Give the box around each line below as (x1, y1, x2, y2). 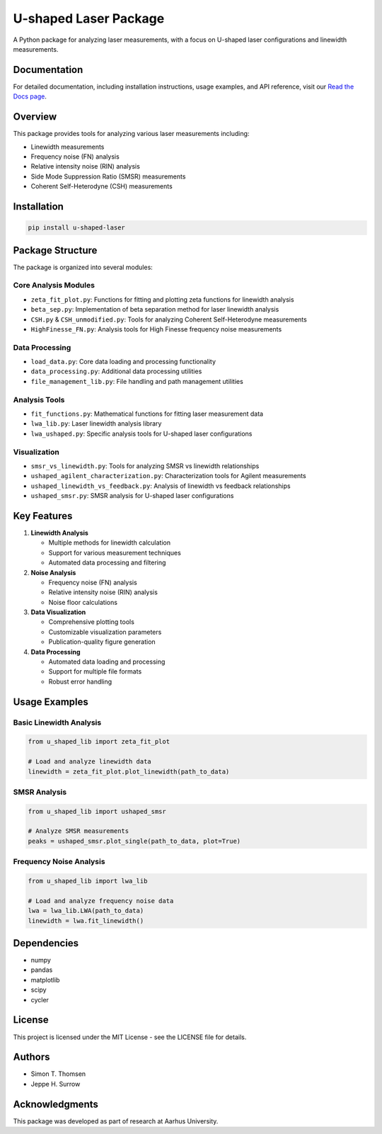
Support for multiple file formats (48, 667, 142, 676)
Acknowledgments (13, 1098, 99, 1110)
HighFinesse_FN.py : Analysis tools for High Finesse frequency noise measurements (30, 324, 282, 333)
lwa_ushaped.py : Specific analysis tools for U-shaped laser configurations (30, 429, 253, 438)
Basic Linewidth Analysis (13, 718, 102, 727)
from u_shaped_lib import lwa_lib (28, 877, 148, 885)
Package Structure (13, 244, 98, 256)
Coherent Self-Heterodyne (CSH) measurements (30, 182, 173, 191)
